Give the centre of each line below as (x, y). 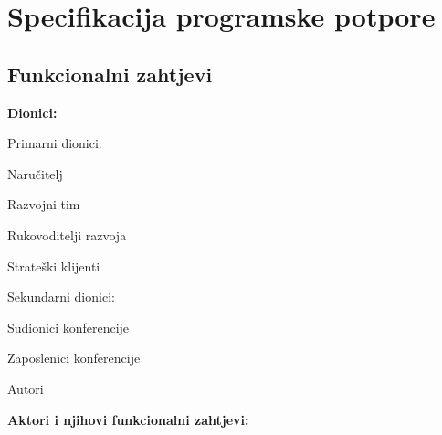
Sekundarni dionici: (61, 297)
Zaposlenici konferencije (74, 358)
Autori (26, 388)
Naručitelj (35, 173)
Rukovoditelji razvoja (67, 234)
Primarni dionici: (55, 143)
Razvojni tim (44, 204)
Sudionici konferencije (68, 327)
